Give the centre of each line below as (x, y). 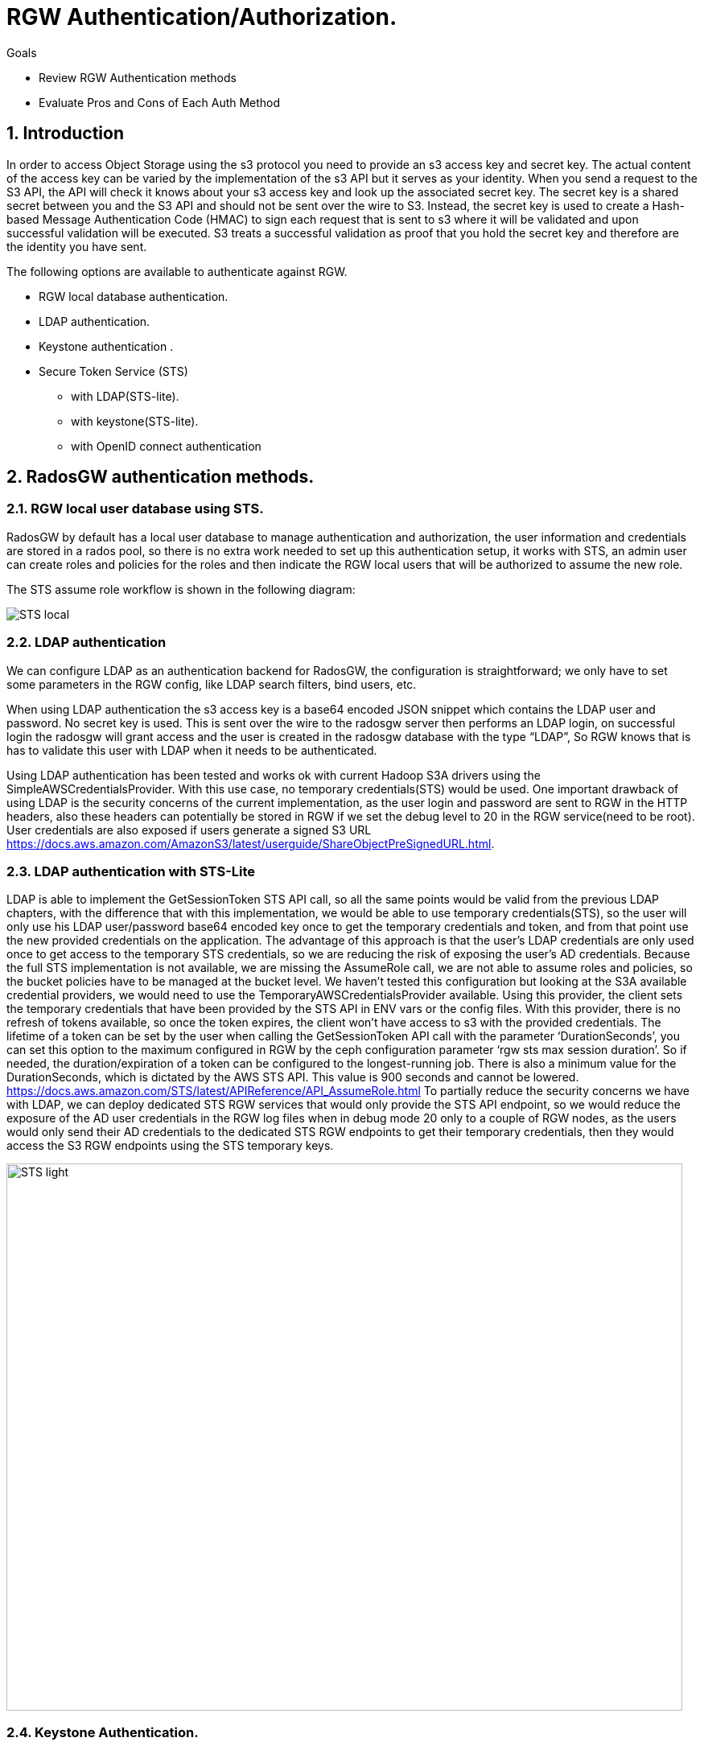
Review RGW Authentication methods (138, 77)
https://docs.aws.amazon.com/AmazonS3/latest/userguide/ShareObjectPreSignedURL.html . (251, 843)
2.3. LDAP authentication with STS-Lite (131, 871)
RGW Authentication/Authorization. (202, 17)
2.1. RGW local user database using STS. (135, 509)
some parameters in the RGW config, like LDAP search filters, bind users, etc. (212, 684)
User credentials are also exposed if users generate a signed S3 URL (189, 830)
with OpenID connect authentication (166, 446)
